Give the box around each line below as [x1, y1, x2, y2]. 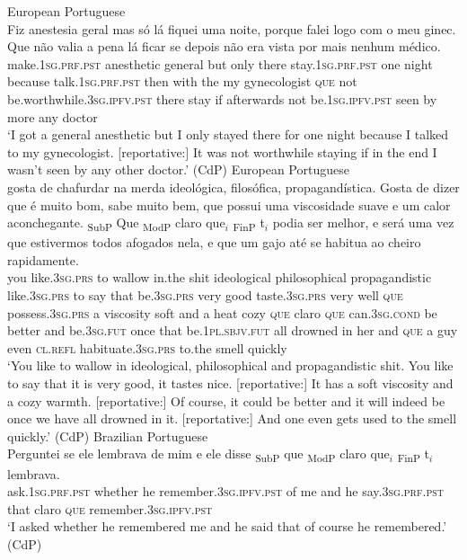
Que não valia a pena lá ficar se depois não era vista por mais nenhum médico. [7, 37, 441, 56]
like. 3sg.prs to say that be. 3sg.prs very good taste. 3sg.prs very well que [7, 286, 403, 305]
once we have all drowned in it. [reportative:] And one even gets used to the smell [7, 409, 457, 428]
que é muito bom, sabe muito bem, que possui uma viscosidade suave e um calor [7, 195, 451, 214]
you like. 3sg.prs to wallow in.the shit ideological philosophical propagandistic [7, 268, 432, 287]
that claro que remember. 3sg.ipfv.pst [7, 499, 213, 518]
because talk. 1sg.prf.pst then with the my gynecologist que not [7, 72, 357, 91]
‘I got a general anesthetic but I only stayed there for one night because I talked [7, 125, 449, 144]
